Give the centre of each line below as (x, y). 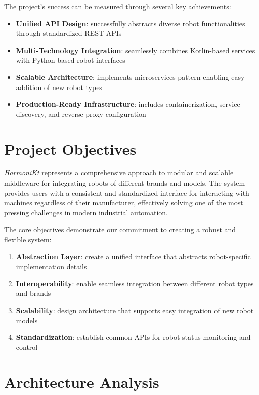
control (27, 347)
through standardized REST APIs (69, 33)
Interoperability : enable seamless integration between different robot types (135, 283)
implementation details (51, 266)
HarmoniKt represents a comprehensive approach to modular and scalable (119, 173)
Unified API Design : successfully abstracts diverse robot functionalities (131, 23)
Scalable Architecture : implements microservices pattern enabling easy (130, 77)
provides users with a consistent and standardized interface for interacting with (127, 192)
